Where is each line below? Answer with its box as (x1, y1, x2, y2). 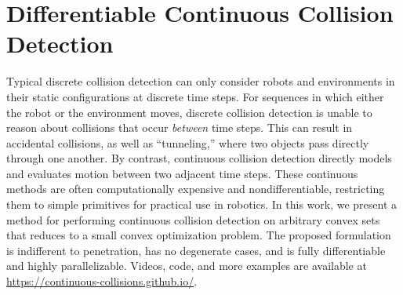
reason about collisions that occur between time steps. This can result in (6, 119, 353, 136)
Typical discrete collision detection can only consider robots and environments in (6, 73, 395, 89)
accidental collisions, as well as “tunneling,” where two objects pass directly (6, 134, 369, 151)
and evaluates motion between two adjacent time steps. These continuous (6, 165, 358, 181)
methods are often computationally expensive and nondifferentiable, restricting (6, 180, 385, 197)
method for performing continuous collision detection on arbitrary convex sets (6, 211, 380, 228)
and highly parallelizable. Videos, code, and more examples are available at (6, 257, 367, 274)
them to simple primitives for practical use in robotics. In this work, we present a (6, 196, 398, 213)
